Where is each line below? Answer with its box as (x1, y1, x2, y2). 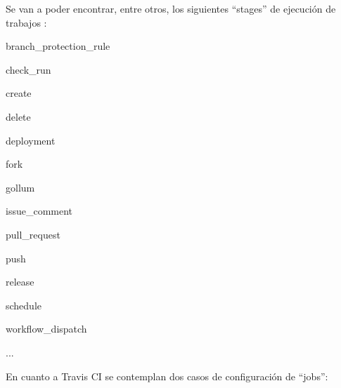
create (6, 86, 32, 100)
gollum (6, 180, 35, 194)
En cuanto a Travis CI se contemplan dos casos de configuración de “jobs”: (6, 368, 328, 383)
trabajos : (6, 15, 47, 29)
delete (6, 109, 31, 123)
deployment (6, 133, 56, 147)
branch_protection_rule (6, 39, 110, 53)
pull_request (6, 227, 60, 241)
